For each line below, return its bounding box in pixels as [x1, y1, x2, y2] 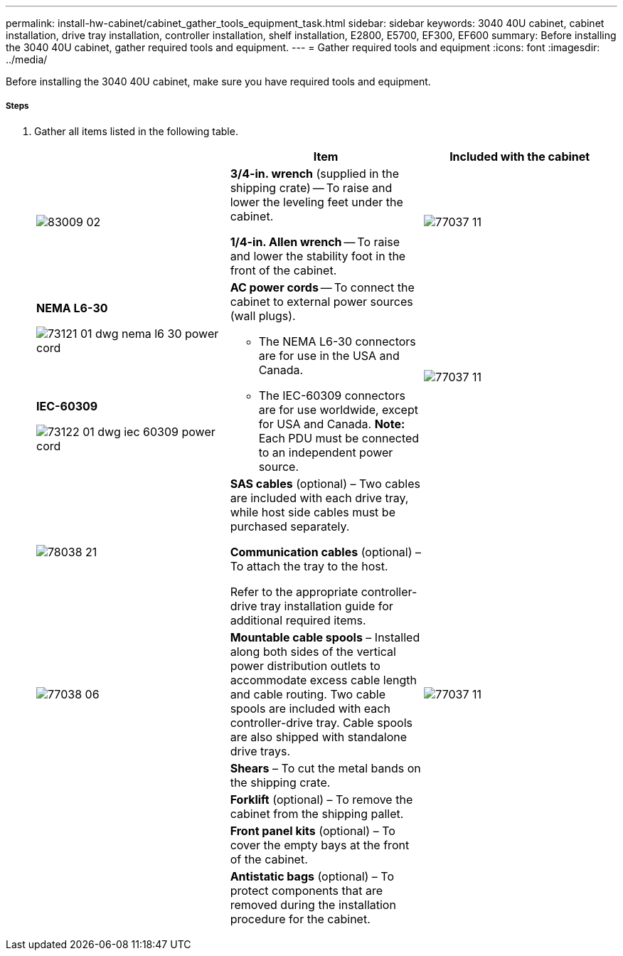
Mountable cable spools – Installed [230, 630, 420, 644]
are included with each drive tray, [230, 490, 409, 505]
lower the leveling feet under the [230, 194, 403, 209]
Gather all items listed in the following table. [34, 124, 238, 137]
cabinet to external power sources [230, 294, 413, 309]
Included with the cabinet [449, 149, 590, 164]
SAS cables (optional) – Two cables [230, 476, 420, 491]
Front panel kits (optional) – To [230, 823, 395, 838]
